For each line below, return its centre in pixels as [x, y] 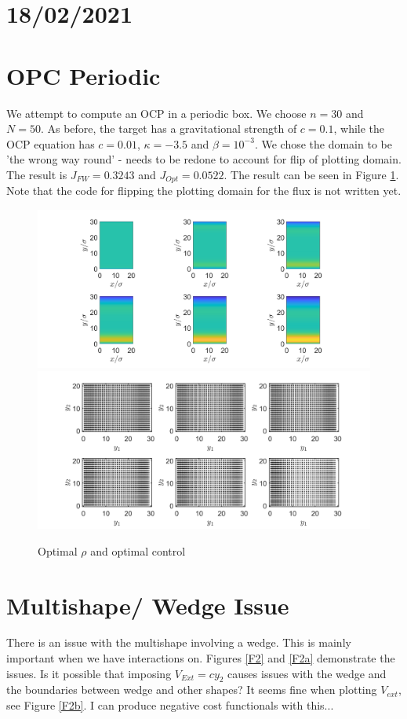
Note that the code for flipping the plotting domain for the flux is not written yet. [204, 191]
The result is [37, 174]
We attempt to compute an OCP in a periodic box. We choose [156, 113]
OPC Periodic [84, 75]
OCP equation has [51, 143]
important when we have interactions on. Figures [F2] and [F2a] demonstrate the [201, 658]
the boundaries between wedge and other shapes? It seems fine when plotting [192, 690]
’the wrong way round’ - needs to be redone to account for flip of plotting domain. [204, 159]
